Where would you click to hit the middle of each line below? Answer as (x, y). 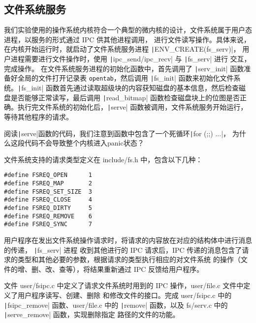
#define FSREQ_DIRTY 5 (48, 208)
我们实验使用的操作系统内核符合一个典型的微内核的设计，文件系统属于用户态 (128, 30)
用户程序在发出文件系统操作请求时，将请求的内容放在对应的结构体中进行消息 (128, 240)
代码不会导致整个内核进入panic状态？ (84, 143)
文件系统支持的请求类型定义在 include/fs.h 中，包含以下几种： (103, 159)
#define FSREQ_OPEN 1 (48, 175)
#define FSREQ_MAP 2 (48, 184)
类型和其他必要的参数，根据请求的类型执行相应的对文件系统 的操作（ (129, 259)
